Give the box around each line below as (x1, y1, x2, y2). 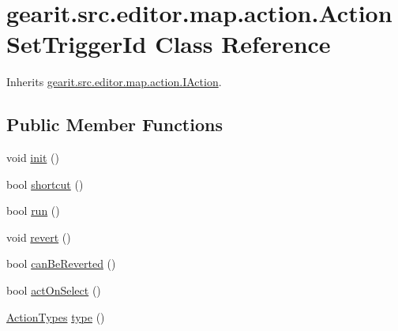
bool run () (6, 202, 60, 219)
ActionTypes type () (6, 308, 105, 325)
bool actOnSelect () (6, 282, 101, 299)
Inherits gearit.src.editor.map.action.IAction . (6, 73, 222, 90)
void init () (6, 149, 59, 166)
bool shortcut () (6, 175, 84, 192)
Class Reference (155, 28, 331, 60)
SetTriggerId (6, 28, 147, 60)
